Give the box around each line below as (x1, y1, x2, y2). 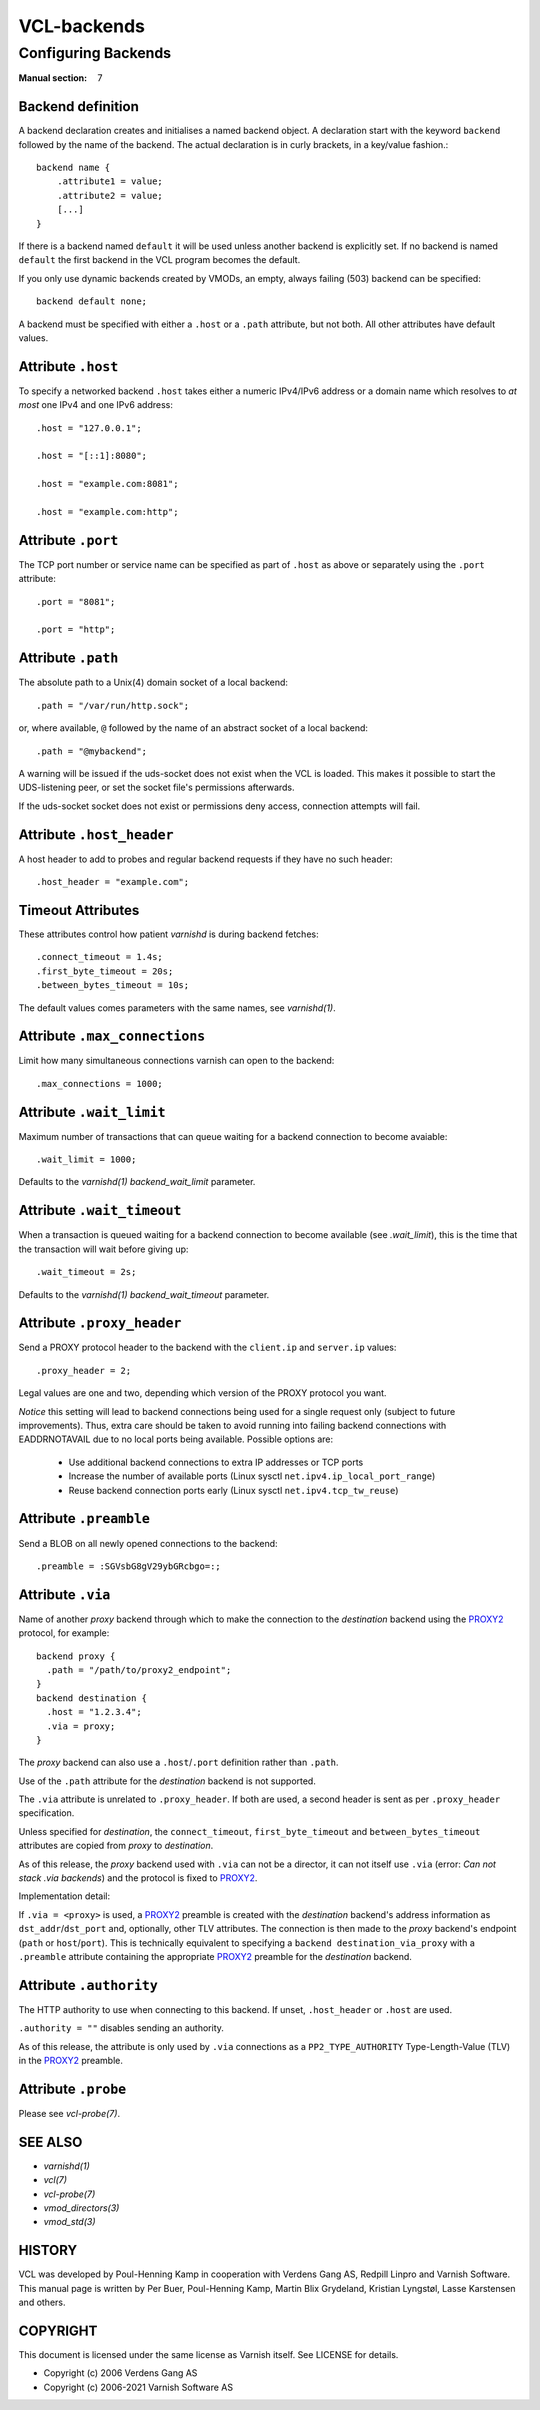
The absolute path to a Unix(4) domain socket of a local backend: (18, 676, 289, 689)
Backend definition (18, 98, 140, 115)
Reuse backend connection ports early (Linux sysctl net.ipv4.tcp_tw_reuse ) (68, 1484, 399, 1496)
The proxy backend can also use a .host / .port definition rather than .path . (18, 1756, 339, 1769)
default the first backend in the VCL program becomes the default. (18, 254, 301, 266)
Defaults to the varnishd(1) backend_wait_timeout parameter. (18, 1288, 270, 1300)
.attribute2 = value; (56, 190, 164, 201)
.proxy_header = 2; (36, 1365, 132, 1376)
